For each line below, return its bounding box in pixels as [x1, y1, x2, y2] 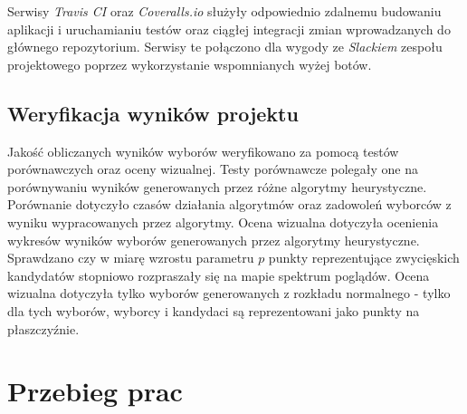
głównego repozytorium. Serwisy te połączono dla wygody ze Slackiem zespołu [7, 37, 443, 56]
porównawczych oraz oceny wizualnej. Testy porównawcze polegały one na [7, 159, 419, 178]
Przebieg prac [7, 372, 183, 409]
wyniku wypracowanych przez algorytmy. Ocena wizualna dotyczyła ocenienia [7, 212, 439, 231]
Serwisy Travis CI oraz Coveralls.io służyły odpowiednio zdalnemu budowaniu [7, 2, 442, 20]
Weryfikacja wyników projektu [7, 99, 299, 127]
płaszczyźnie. [7, 319, 80, 338]
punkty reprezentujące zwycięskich [268, 248, 460, 267]
